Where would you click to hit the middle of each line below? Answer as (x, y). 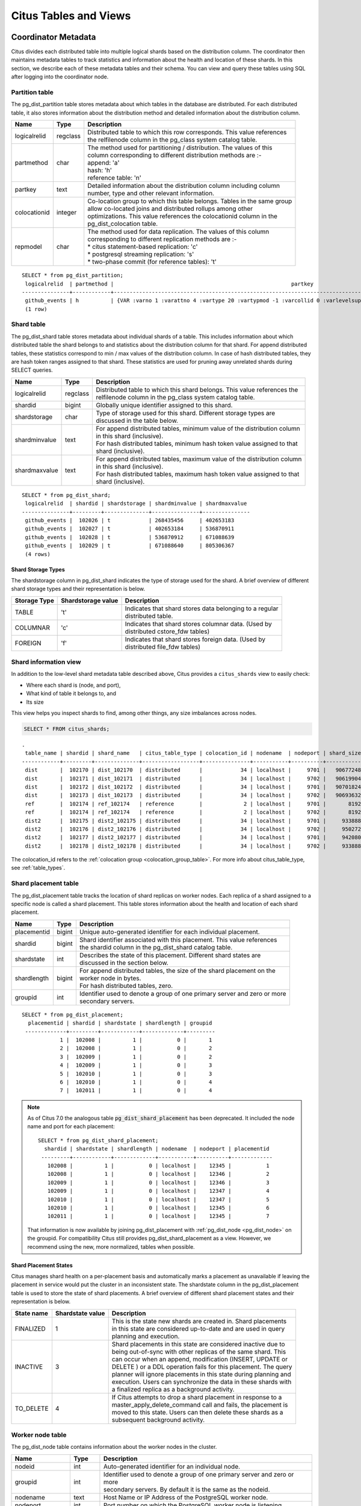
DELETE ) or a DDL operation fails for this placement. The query (202, 1366)
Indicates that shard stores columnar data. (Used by (198, 623)
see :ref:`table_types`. (38, 868)
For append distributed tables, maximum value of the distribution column (199, 459)
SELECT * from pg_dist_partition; (73, 275)
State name (31, 1313)
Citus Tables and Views (71, 16)
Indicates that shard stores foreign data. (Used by (195, 639)
